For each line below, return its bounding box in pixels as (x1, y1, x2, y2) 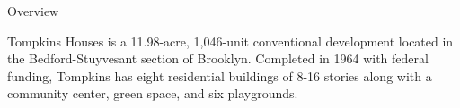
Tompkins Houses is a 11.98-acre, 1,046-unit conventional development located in (7, 31, 454, 50)
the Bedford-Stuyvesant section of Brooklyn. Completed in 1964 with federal (7, 49, 429, 68)
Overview (7, 2, 59, 20)
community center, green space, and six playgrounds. (7, 84, 298, 103)
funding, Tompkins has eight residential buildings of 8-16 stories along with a (7, 66, 432, 85)
